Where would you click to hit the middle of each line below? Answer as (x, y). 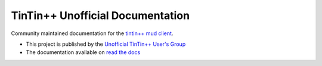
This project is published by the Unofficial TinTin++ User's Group (106, 44)
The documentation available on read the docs (83, 52)
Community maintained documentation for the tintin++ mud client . (92, 33)
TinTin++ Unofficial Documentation (100, 15)
